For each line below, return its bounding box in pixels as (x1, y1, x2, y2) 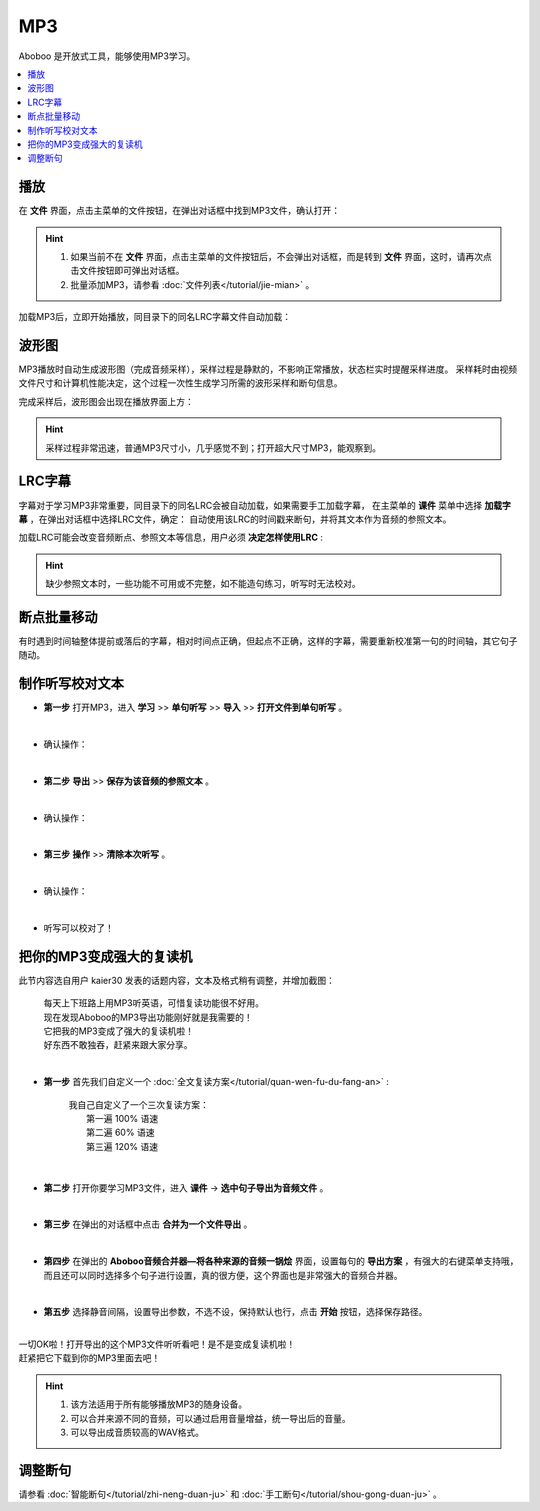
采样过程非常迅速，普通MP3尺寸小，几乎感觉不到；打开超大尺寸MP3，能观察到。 (45, 441, 382, 454)
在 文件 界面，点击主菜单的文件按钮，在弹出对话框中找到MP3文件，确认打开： (18, 205, 341, 217)
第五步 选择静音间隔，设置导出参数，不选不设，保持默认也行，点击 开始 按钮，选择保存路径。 (43, 1306, 428, 1318)
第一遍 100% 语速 (86, 1113, 159, 1124)
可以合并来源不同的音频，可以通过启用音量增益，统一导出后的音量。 (70, 1412, 351, 1424)
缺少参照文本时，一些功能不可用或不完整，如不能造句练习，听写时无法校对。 (45, 578, 361, 590)
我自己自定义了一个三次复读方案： (68, 1098, 209, 1110)
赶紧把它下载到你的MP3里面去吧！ (18, 1352, 161, 1364)
